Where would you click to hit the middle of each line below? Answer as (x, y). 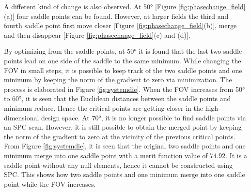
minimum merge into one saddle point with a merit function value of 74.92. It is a (125, 155)
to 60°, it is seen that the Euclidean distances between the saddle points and (118, 98)
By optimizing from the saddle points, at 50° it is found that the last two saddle (123, 51)
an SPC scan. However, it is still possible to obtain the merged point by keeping (123, 127)
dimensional (22, 117)
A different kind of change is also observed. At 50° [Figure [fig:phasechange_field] (125, 6)
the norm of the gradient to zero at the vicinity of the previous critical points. (120, 136)
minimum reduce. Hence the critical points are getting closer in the (103, 108)
